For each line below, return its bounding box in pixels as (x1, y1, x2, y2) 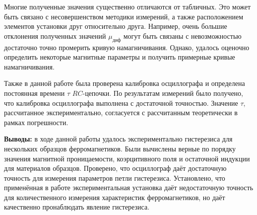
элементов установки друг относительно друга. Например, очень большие (4, 21, 227, 31)
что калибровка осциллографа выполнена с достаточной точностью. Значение (4, 97, 238, 108)
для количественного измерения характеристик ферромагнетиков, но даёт (4, 192, 225, 202)
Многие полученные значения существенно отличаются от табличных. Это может (4, 1, 251, 11)
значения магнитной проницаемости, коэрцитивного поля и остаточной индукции (4, 153, 250, 163)
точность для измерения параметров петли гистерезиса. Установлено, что (4, 172, 225, 183)
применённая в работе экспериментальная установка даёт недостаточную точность (4, 182, 254, 193)
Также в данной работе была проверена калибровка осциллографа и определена (4, 78, 245, 88)
